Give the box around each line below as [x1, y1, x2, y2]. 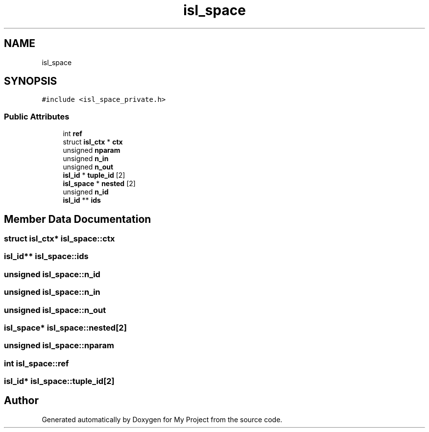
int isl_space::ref [4, 358, 69, 368]
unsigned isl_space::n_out [4, 305, 106, 315]
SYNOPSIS [4, 75, 57, 88]
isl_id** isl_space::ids [4, 251, 89, 262]
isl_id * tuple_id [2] [63, 171, 125, 180]
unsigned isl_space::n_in [4, 287, 100, 297]
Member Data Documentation [4, 213, 151, 225]
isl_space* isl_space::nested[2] [4, 322, 127, 333]
